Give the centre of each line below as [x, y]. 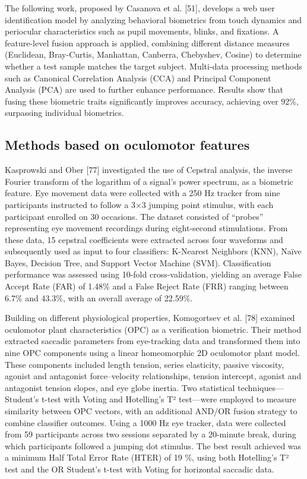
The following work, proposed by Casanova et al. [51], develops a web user [140, 8]
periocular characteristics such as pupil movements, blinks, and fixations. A [142, 31]
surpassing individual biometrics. [64, 113]
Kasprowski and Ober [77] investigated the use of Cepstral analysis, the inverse [149, 170]
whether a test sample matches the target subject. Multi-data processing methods [153, 66]
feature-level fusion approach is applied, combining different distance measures [147, 42]
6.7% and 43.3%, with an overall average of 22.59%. [99, 297]
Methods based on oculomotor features [127, 145]
